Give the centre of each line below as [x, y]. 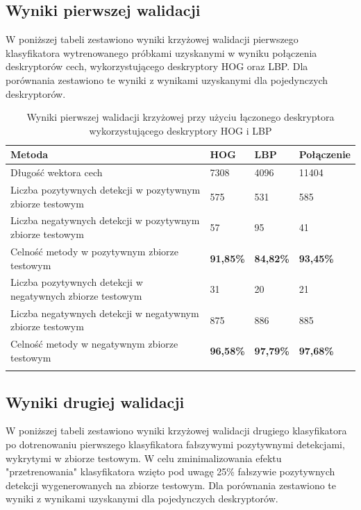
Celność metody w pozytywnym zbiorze [94, 251]
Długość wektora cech [57, 172]
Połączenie [325, 154]
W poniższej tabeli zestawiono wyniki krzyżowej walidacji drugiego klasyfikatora [176, 431]
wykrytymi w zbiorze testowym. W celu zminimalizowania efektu [144, 458]
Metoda [30, 154]
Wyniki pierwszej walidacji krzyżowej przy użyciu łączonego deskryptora [180, 117]
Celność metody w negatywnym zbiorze [94, 344]
